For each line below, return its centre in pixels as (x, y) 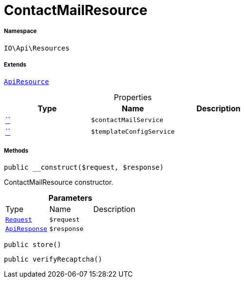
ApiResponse (26, 229)
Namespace (20, 31)
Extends (15, 65)
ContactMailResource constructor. (59, 182)
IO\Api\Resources (37, 48)
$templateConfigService (133, 132)
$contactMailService (127, 120)
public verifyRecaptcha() (53, 259)
